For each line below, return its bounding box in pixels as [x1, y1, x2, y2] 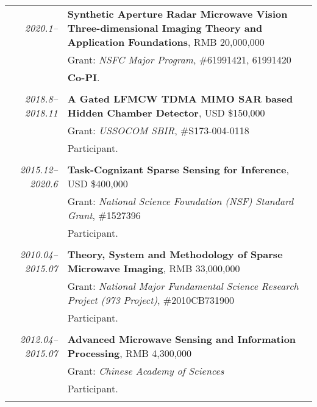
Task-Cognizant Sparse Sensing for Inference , [67, 162, 289, 176]
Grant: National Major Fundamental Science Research [67, 279, 299, 293]
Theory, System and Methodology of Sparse [67, 247, 283, 261]
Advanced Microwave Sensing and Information [67, 332, 296, 346]
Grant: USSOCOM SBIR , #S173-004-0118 [67, 123, 249, 137]
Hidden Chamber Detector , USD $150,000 [67, 106, 265, 120]
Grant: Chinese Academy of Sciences [67, 364, 224, 378]
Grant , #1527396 [67, 208, 141, 222]
